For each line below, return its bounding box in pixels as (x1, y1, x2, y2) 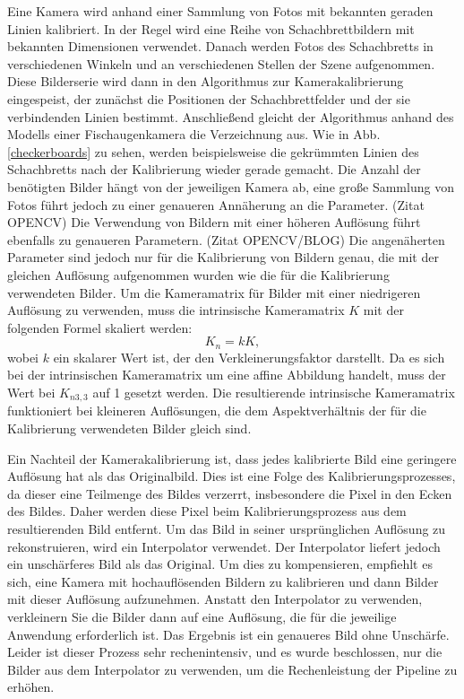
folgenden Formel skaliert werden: (7, 318, 193, 336)
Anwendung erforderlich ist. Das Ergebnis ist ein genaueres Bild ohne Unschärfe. (7, 625, 450, 643)
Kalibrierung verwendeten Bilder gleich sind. (7, 418, 252, 437)
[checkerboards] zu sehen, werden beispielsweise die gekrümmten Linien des (7, 142, 419, 161)
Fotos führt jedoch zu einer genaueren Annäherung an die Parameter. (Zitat (7, 195, 425, 214)
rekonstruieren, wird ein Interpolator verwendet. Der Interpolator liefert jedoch (7, 537, 441, 555)
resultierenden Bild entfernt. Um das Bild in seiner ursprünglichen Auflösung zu (7, 519, 446, 537)
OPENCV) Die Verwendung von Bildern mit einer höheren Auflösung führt (7, 213, 421, 232)
